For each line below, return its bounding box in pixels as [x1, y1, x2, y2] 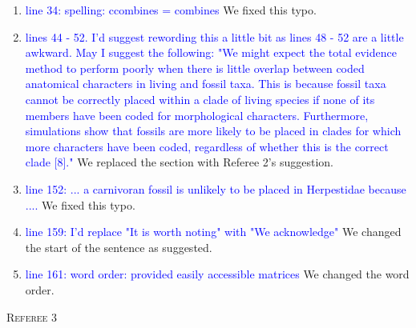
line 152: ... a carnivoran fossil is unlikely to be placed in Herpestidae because [25, 180, 406, 197]
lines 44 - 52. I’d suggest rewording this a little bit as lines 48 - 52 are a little [25, 28, 404, 45]
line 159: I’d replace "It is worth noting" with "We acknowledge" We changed [25, 223, 402, 240]
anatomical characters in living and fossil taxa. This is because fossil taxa [25, 75, 386, 92]
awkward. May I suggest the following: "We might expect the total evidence [25, 44, 397, 61]
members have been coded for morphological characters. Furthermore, [25, 106, 369, 123]
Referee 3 [6, 308, 58, 325]
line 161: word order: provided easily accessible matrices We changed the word [25, 266, 410, 282]
